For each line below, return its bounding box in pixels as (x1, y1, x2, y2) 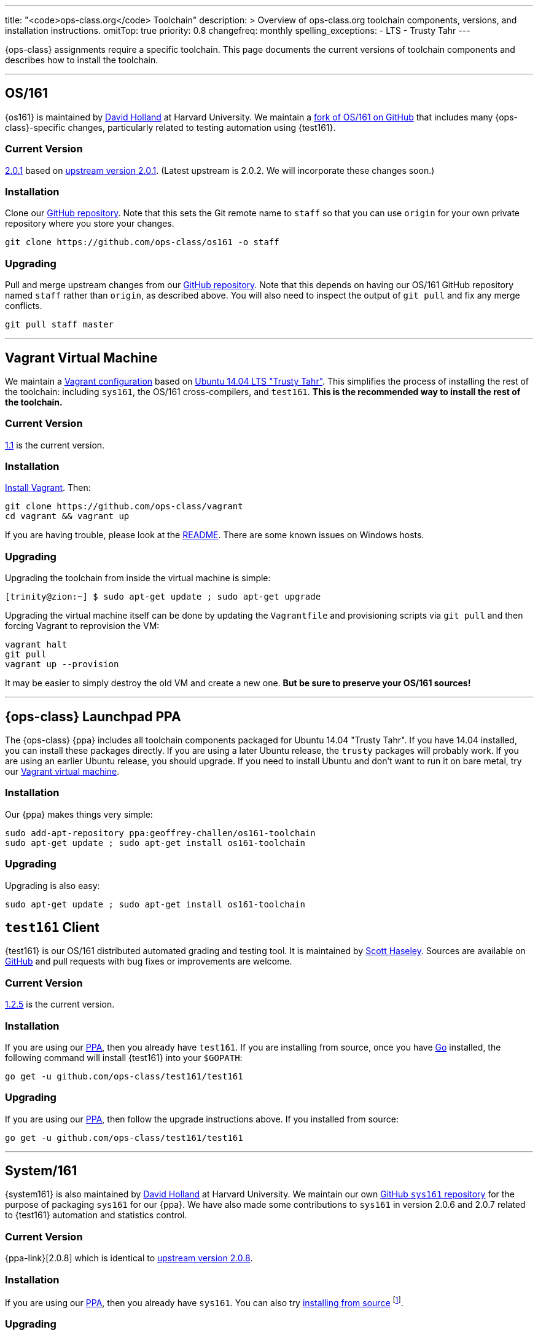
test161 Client (5, 919, 99, 935)
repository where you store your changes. (5, 218, 174, 229)
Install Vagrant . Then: (5, 482, 91, 493)
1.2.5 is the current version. (5, 999, 115, 1010)
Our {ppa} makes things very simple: (5, 808, 153, 820)
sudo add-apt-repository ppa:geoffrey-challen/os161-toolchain (5, 828, 316, 838)
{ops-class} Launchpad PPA (5, 708, 181, 724)
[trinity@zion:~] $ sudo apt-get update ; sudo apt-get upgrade (5, 592, 321, 602)
